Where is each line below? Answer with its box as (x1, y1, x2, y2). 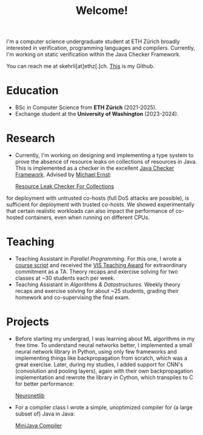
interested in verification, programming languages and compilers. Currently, (6, 44, 196, 52)
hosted (6, 214, 24, 221)
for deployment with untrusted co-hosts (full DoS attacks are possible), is (6, 195, 190, 202)
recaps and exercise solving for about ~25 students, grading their (15, 288, 179, 294)
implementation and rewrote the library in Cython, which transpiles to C (15, 374, 194, 381)
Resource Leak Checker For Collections (15, 183, 114, 190)
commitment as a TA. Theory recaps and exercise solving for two (15, 268, 178, 275)
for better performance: (15, 380, 75, 387)
